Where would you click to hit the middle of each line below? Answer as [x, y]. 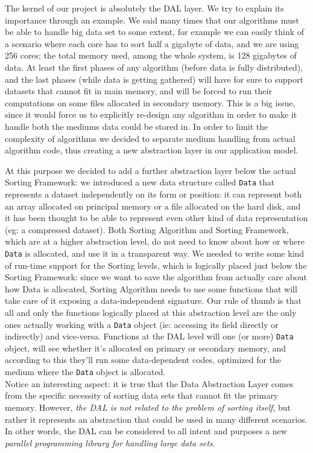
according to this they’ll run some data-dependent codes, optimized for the [143, 360]
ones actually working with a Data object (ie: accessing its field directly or [142, 324]
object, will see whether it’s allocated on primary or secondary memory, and [145, 348]
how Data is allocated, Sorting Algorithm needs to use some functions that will [151, 288]
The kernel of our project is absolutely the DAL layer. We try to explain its [144, 8]
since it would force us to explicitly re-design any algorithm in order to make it [151, 114]
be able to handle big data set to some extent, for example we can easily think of [155, 32]
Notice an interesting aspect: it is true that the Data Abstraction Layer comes [149, 383]
